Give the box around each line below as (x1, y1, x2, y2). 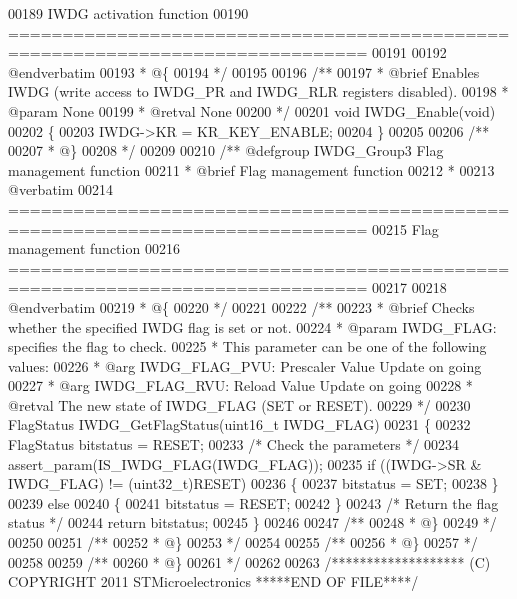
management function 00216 (8, 238, 180, 259)
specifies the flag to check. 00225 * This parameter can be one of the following (8, 336, 487, 357)
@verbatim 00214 (8, 179, 114, 200)
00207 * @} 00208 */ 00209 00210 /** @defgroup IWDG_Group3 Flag (8, 140, 444, 161)
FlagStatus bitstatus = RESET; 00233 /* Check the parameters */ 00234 (8, 434, 460, 455)
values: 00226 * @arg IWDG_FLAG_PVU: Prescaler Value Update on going (8, 355, 482, 376)
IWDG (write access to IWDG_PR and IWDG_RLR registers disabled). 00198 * (8, 81, 509, 102)
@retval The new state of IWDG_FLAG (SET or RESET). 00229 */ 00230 (8, 394, 471, 415)
